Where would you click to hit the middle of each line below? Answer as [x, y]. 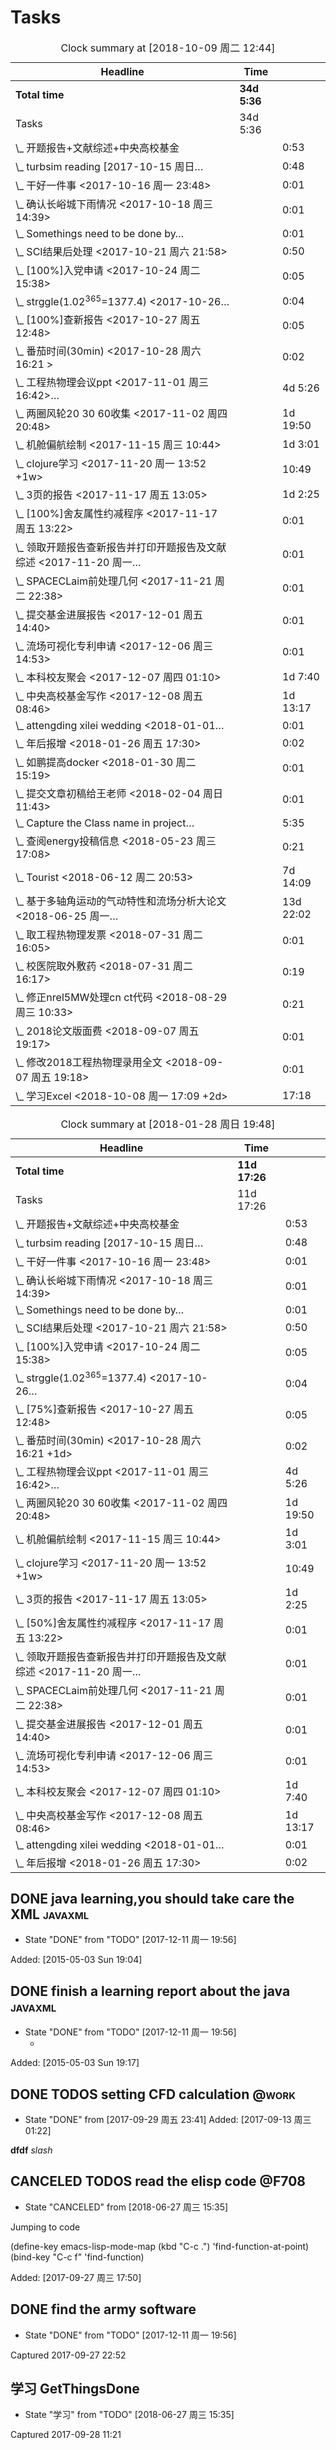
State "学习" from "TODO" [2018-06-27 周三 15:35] [129, 2415]
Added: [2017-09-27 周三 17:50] [76, 2277]
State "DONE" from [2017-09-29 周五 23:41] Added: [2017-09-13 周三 [168, 2120]
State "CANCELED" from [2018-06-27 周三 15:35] [126, 2207]
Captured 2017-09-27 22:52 [68, 2355]
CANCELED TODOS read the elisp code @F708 [158, 2181]
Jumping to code [45, 2227]
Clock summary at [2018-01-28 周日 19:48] [168, 1124]
